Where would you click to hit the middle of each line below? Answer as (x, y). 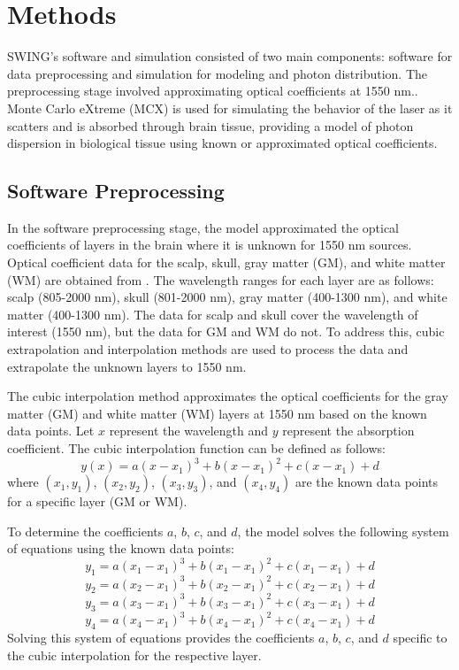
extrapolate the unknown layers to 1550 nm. (127, 366)
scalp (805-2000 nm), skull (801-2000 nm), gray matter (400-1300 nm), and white (227, 297)
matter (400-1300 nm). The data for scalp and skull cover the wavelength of (213, 314)
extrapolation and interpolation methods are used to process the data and (208, 349)
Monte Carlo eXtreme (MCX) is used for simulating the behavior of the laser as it (230, 108)
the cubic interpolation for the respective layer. (134, 655)
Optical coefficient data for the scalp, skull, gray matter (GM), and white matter (226, 262)
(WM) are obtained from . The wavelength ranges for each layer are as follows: (221, 279)
